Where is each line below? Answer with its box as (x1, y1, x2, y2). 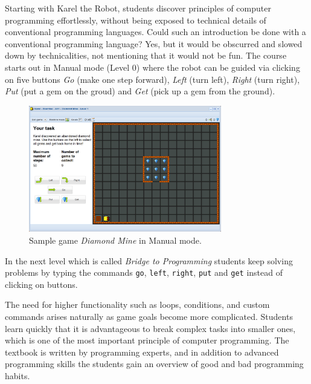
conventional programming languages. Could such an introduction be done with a (5, 25, 306, 38)
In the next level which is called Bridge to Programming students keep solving (5, 254, 293, 267)
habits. (5, 369, 30, 382)
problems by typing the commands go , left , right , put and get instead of (5, 266, 283, 279)
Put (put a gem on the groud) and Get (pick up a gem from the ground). (5, 85, 275, 97)
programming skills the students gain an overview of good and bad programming (5, 357, 304, 370)
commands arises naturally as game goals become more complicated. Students (5, 310, 293, 323)
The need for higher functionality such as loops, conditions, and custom (5, 298, 270, 311)
